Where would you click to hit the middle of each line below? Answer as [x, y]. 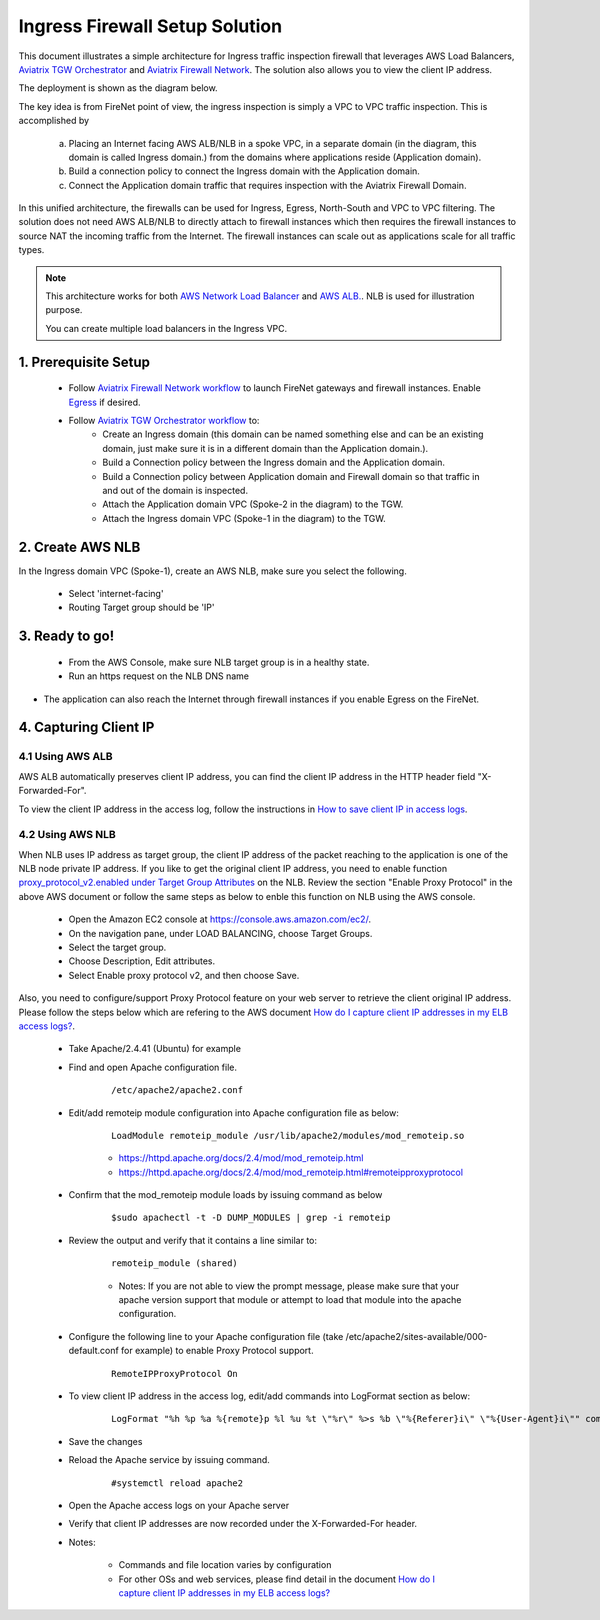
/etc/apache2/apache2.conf [177, 1090]
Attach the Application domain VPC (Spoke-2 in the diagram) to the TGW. [253, 504]
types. [31, 250]
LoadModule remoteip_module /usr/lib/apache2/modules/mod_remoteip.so [288, 1135]
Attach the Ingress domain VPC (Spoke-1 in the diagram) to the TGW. [244, 518]
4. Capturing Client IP [86, 727]
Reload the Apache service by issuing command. [169, 1460]
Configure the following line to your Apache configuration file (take [206, 1336]
